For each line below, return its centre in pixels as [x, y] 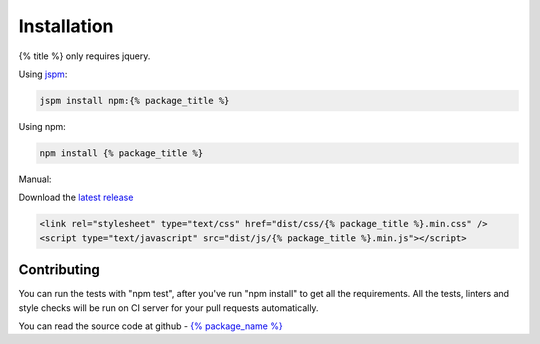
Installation [66, 26]
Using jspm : [43, 74]
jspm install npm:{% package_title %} [134, 100]
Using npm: [42, 126]
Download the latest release [76, 197]
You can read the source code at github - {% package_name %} [151, 326]
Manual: [35, 179]
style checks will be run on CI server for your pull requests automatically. [168, 307]
